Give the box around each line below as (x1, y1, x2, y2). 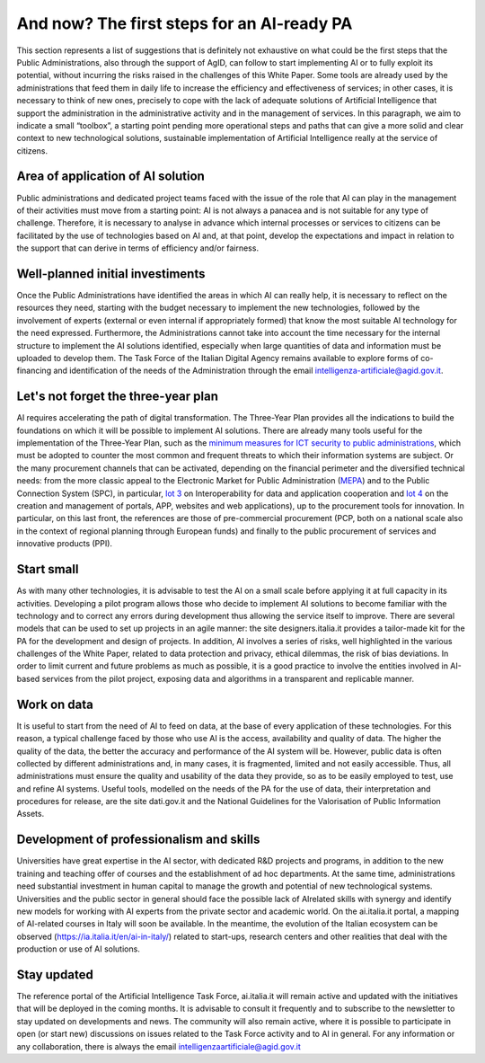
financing (16, 365, 52, 376)
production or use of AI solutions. (16, 943, 141, 954)
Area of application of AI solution (16, 169, 206, 184)
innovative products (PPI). (16, 538, 112, 549)
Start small (16, 562, 79, 577)
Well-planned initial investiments (16, 266, 206, 281)
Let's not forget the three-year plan (16, 389, 219, 404)
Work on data (16, 696, 93, 712)
